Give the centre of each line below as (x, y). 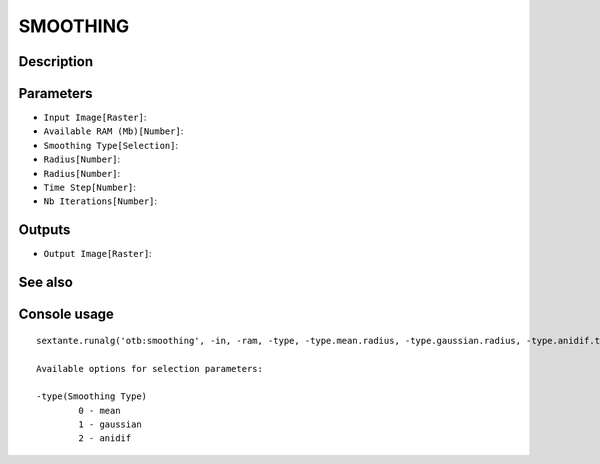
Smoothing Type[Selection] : (111, 145)
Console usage (66, 314)
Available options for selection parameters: (150, 368)
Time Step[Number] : (90, 187)
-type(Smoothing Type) (92, 396)
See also (46, 282)
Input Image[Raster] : (95, 117)
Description (56, 61)
